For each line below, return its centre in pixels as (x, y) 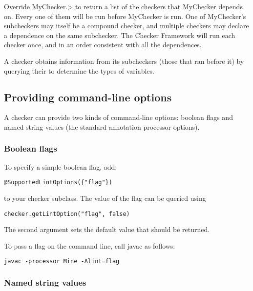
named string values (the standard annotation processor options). (102, 126)
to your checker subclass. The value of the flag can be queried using (105, 198)
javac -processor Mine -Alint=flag (62, 262)
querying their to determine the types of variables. (79, 70)
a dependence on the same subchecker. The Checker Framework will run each (120, 35)
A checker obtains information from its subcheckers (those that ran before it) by (124, 61)
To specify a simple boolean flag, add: (61, 166)
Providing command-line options (88, 97)
